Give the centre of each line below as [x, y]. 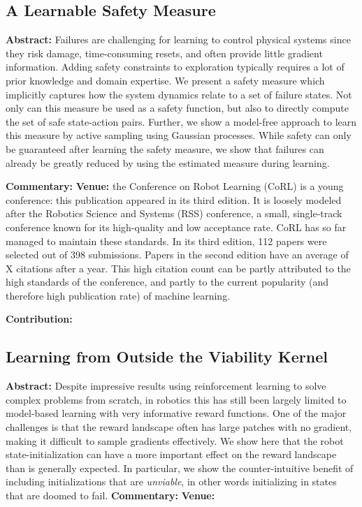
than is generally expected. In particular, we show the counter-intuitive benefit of [180, 468]
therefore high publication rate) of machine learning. [118, 295]
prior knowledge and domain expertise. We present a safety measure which [165, 80]
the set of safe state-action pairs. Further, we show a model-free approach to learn [181, 121]
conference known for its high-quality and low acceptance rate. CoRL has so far [176, 227]
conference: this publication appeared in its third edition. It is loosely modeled [174, 199]
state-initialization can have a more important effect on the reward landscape [171, 454]
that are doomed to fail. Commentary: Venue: [110, 495]
